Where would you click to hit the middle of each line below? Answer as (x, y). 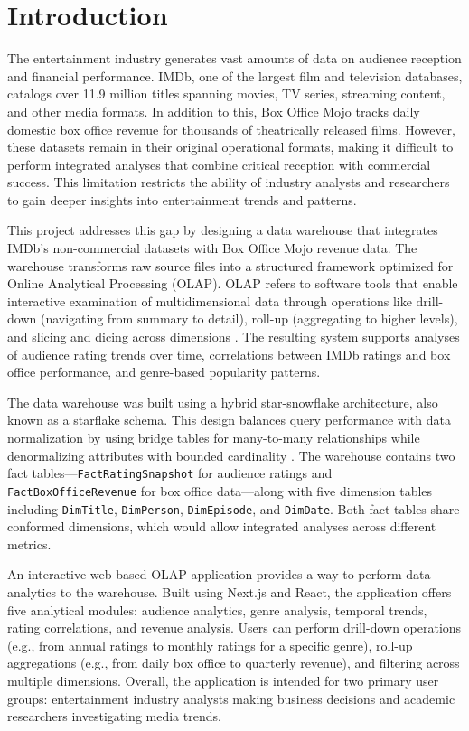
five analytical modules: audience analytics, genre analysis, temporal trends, (217, 609)
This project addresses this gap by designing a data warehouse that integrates (223, 230)
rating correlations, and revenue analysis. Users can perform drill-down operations (234, 628)
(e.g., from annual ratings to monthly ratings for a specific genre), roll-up (210, 645)
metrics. (29, 544)
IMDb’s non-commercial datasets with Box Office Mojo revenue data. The (212, 248)
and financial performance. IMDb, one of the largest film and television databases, (235, 75)
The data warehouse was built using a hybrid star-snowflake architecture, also (223, 402)
